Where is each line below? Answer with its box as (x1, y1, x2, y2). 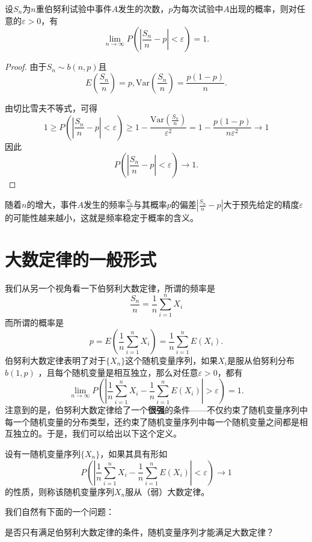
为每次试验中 (173, 2, 224, 14)
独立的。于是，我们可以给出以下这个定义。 (13, 427, 182, 440)
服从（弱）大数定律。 (125, 485, 210, 497)
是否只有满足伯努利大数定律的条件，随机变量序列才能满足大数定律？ (5, 525, 274, 538)
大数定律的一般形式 (5, 246, 157, 271)
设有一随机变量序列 (5, 447, 81, 459)
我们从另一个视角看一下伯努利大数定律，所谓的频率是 (5, 281, 215, 294)
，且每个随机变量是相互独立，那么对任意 (38, 366, 198, 378)
